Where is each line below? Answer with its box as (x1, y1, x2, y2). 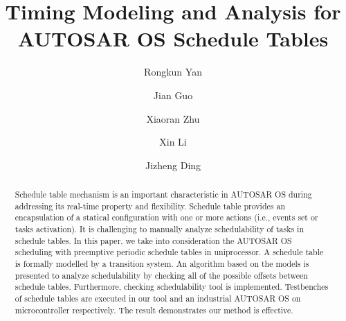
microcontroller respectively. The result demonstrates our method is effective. (15, 304, 293, 315)
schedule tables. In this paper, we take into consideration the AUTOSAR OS (15, 234, 292, 246)
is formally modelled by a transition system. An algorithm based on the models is (15, 258, 309, 270)
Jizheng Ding (145, 157, 201, 172)
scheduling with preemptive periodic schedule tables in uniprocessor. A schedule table (15, 246, 324, 258)
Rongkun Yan (144, 64, 202, 79)
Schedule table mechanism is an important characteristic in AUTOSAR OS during (15, 189, 312, 200)
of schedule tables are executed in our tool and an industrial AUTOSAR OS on (15, 292, 301, 304)
